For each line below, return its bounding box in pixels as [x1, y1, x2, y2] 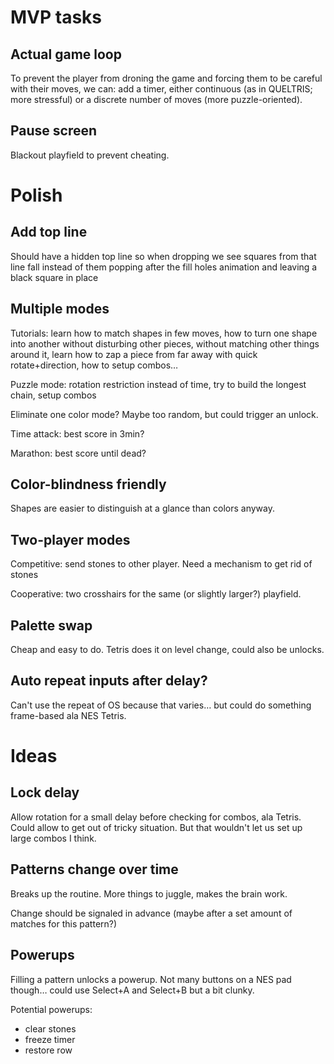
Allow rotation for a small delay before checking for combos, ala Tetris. [10, 811, 302, 823]
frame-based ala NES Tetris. [10, 709, 127, 721]
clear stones [24, 1022, 77, 1035]
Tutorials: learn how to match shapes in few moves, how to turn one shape [10, 327, 318, 339]
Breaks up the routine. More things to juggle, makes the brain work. [10, 887, 288, 900]
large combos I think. [10, 832, 97, 844]
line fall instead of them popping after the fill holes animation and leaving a [10, 261, 318, 273]
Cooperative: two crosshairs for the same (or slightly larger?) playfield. [10, 588, 302, 600]
